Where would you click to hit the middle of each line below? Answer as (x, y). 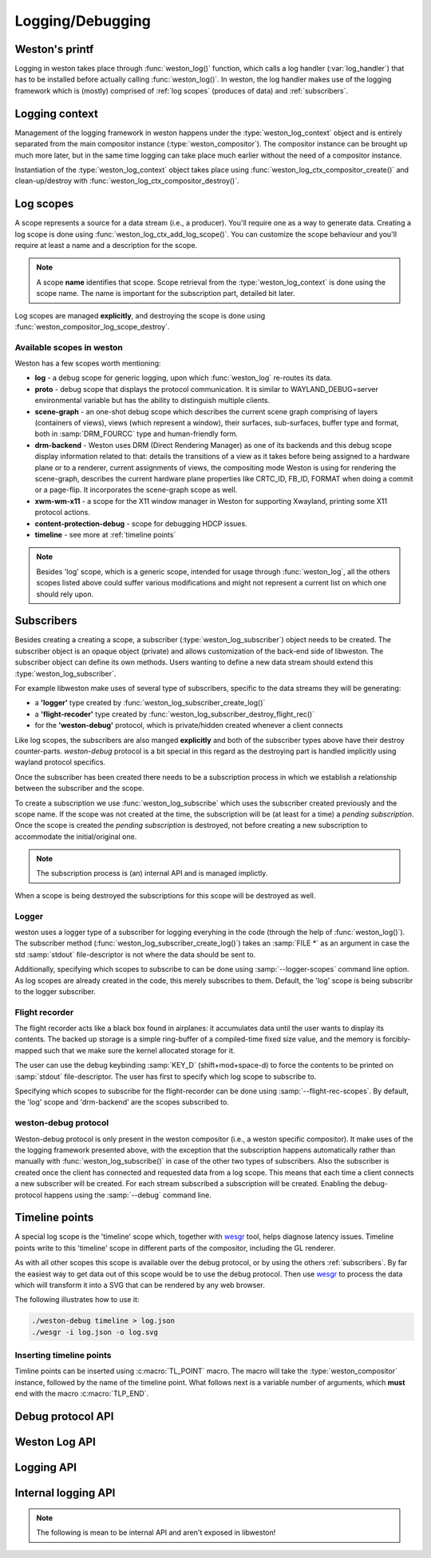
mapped (29, 1050)
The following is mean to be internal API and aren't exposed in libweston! (156, 1532)
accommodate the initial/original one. (76, 837)
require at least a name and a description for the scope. (106, 245)
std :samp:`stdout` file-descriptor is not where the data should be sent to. (135, 954)
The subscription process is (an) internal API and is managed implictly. (152, 873)
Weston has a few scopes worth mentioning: (88, 363)
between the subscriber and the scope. (79, 789)
